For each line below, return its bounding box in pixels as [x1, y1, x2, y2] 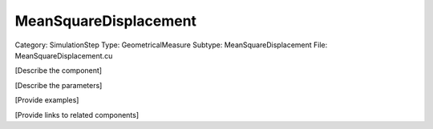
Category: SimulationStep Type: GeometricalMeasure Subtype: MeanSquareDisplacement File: [14, 40, 328, 50]
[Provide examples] [14, 95, 79, 105]
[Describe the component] [14, 66, 103, 75]
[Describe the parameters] [14, 80, 103, 90]
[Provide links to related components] [14, 110, 140, 119]
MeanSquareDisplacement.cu [14, 50, 113, 60]
